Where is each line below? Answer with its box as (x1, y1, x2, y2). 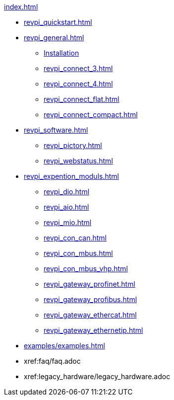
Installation (44, 49, 79, 57)
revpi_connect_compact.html (44, 110, 138, 119)
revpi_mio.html (44, 218, 92, 227)
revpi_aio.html (44, 203, 89, 211)
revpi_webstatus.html (44, 157, 113, 165)
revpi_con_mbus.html (44, 249, 113, 257)
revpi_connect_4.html (44, 80, 113, 88)
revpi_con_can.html (44, 234, 107, 242)
